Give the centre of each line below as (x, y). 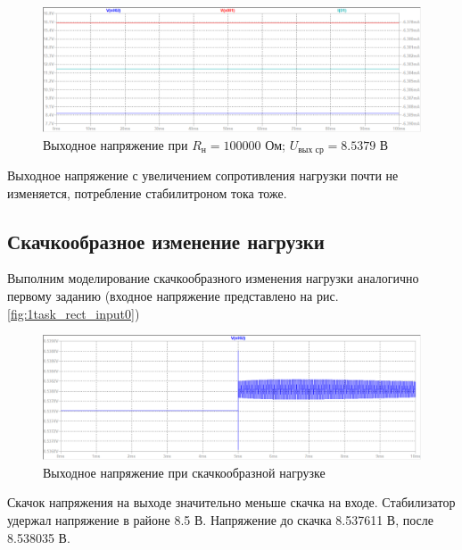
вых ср (311, 150)
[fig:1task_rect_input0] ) (74, 313)
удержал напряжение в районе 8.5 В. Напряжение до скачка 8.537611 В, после (221, 519)
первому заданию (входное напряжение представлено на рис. (173, 295)
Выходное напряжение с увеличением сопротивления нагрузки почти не (203, 175)
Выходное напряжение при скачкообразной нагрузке (184, 472)
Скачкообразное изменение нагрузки (166, 241)
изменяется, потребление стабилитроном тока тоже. (147, 192)
